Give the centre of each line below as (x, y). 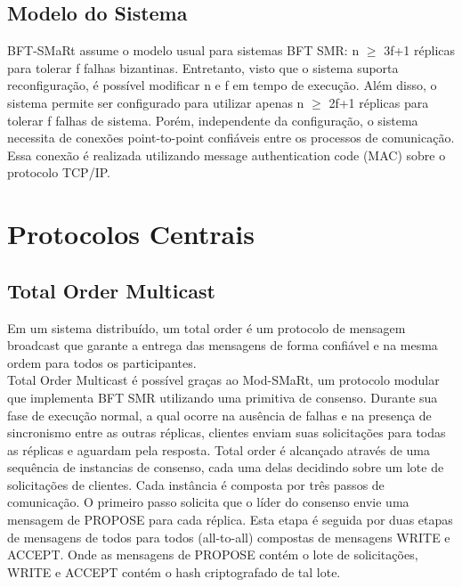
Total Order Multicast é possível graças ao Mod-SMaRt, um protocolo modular (223, 380)
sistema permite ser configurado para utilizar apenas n (156, 102)
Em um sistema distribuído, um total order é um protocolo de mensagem (207, 327)
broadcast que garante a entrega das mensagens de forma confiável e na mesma (223, 345)
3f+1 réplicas (420, 50)
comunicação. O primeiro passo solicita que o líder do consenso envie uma (208, 502)
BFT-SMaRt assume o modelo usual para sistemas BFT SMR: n (183, 50)
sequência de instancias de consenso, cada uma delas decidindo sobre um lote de (226, 467)
